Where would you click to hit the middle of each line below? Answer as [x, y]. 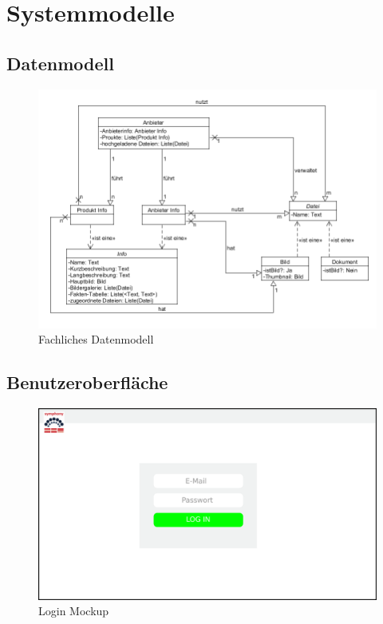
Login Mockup [74, 611]
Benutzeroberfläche [87, 382]
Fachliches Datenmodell [96, 339]
